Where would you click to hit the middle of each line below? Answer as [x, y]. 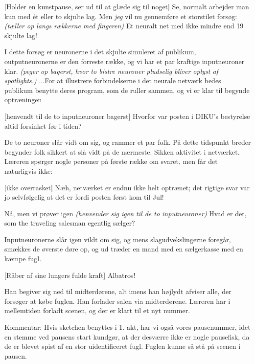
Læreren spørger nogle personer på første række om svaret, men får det [111, 161]
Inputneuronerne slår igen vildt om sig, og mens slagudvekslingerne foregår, [118, 239]
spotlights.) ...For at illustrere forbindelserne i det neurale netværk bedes [113, 80]
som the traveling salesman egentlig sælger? [70, 223]
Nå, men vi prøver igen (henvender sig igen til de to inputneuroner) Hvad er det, [126, 213]
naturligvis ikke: [29, 171]
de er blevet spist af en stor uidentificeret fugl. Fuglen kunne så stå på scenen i [123, 346]
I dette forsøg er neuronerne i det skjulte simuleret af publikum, [100, 52]
